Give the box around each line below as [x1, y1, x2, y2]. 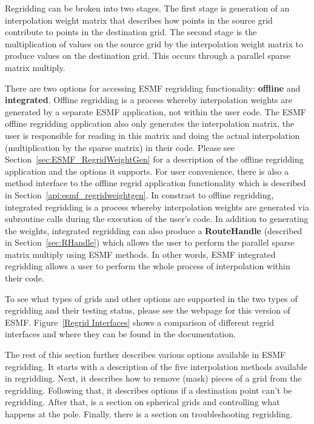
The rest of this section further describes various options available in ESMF [5, 348, 286, 361]
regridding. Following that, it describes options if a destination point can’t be [5, 383, 292, 396]
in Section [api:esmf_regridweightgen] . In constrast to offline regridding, [5, 188, 274, 201]
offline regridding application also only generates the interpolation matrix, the [5, 117, 295, 130]
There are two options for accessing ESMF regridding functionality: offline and [5, 81, 301, 94]
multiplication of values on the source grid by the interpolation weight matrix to [5, 37, 303, 50]
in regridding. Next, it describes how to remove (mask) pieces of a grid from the [5, 372, 302, 385]
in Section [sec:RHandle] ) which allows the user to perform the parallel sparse [5, 236, 295, 249]
